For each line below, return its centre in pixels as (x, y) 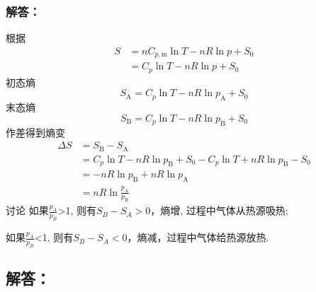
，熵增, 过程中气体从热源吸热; (219, 210)
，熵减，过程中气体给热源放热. (198, 237)
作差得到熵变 (35, 132)
